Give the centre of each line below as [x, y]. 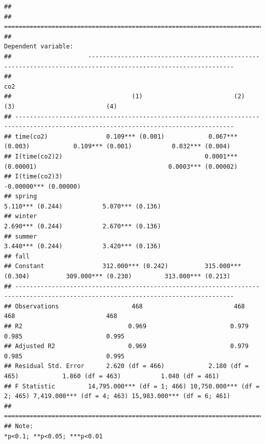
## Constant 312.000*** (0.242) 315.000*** [123, 266]
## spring [21, 197]
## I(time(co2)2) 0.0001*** [121, 156]
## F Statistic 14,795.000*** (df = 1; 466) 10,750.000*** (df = [132, 386]
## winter [21, 216]
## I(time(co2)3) [33, 177]
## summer [21, 236]
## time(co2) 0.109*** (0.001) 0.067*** [121, 136]
